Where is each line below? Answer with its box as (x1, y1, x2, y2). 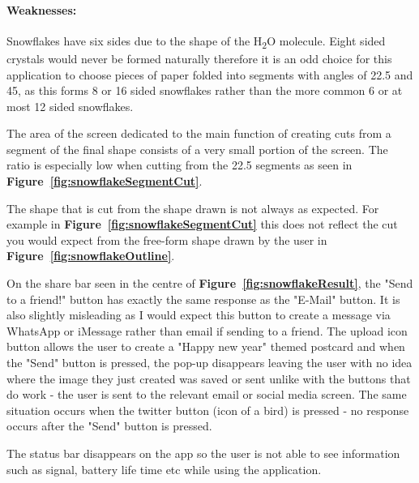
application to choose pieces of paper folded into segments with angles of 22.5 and (6, 66, 413, 83)
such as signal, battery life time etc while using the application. (6, 460, 322, 477)
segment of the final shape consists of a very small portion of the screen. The (6, 140, 388, 157)
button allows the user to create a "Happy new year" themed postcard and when (6, 338, 405, 355)
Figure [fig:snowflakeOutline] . (6, 247, 175, 264)
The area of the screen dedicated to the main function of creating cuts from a (6, 125, 391, 142)
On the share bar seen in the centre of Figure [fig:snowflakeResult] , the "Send (6, 275, 413, 292)
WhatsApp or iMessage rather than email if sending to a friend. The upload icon (6, 322, 408, 339)
